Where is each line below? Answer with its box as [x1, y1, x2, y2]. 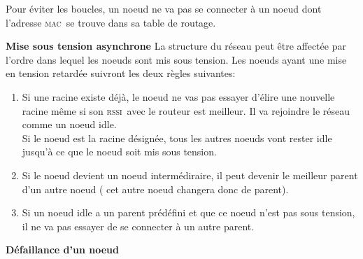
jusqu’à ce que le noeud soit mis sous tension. [22, 144, 217, 159]
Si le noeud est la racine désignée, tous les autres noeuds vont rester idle [22, 130, 332, 145]
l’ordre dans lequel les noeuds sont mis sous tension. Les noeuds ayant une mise [6, 52, 347, 66]
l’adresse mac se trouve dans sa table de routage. [6, 15, 216, 29]
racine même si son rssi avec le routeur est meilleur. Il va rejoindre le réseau [22, 103, 350, 118]
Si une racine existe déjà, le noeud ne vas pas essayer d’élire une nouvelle [22, 89, 335, 104]
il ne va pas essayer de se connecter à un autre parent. [22, 218, 255, 233]
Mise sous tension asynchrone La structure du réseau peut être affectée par [6, 38, 346, 53]
